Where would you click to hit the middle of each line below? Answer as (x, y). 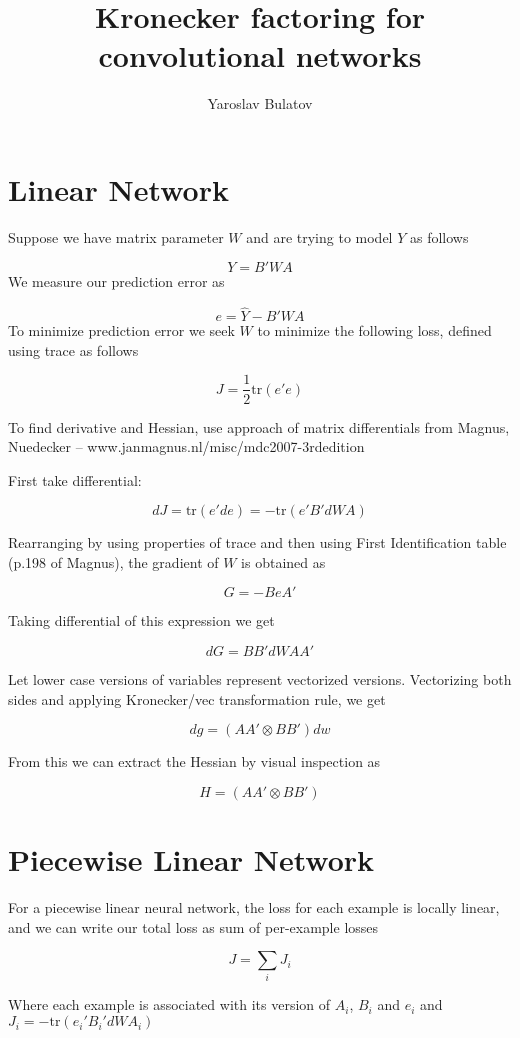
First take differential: (75, 479)
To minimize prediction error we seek (121, 330)
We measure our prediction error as (116, 281)
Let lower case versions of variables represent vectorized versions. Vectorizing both (260, 679)
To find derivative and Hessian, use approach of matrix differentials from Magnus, (259, 426)
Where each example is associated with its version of (169, 1004)
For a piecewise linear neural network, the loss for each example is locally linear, (254, 906)
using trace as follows (73, 349)
